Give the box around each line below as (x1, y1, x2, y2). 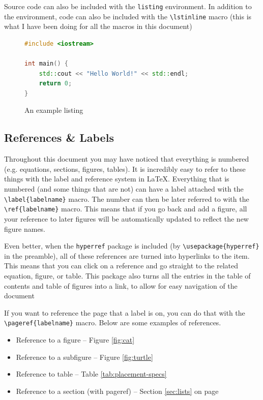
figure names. (4, 223, 46, 234)
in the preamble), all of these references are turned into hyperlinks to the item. (4, 250, 250, 261)
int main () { (24, 60, 68, 68)
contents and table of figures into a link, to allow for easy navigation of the (4, 280, 238, 291)
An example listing (24, 105, 83, 115)
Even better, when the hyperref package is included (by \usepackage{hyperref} (4, 240, 259, 251)
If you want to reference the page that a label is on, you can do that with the (4, 307, 245, 318)
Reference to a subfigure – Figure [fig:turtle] (16, 351, 153, 362)
